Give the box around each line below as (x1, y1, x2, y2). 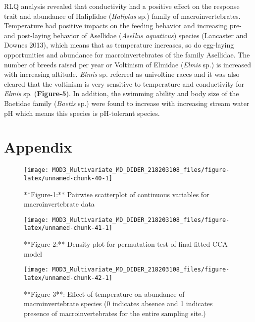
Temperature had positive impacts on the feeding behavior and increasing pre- (4, 20, 242, 31)
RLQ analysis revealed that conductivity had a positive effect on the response (4, 1, 240, 11)
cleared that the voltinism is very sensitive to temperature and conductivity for (4, 78, 245, 89)
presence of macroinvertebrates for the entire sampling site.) (24, 308, 206, 318)
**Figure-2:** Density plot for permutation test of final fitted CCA (24, 239, 228, 249)
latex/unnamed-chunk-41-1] (24, 224, 112, 232)
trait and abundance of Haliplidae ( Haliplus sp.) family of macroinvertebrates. (4, 10, 241, 21)
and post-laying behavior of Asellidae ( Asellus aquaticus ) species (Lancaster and (4, 30, 248, 40)
